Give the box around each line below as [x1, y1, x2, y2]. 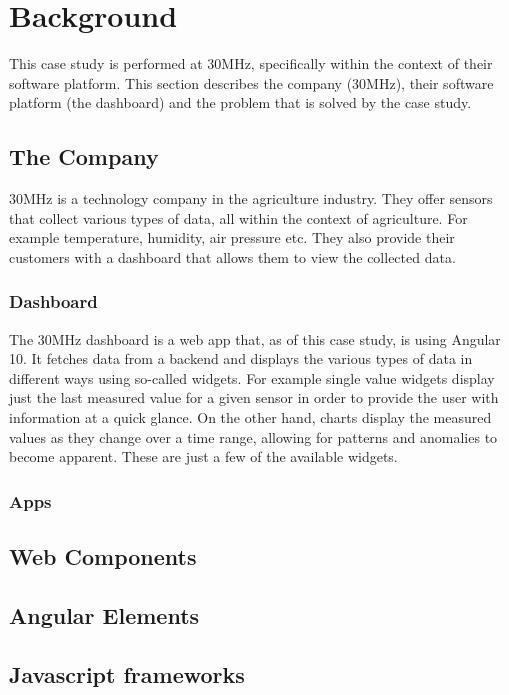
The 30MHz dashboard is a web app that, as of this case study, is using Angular [9, 328, 501, 349]
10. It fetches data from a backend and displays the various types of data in [9, 348, 473, 369]
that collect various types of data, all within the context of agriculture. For [9, 207, 468, 228]
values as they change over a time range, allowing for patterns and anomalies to [9, 426, 498, 447]
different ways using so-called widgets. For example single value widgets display [9, 367, 495, 388]
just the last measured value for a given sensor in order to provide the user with [9, 387, 499, 408]
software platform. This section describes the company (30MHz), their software [9, 72, 494, 93]
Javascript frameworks [9, 658, 245, 689]
